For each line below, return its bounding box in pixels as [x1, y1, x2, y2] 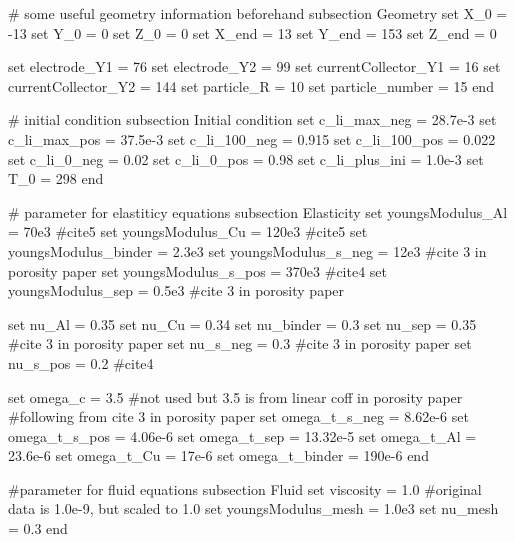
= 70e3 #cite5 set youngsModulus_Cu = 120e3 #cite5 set [8, 221, 368, 242]
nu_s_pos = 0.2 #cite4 [8, 352, 154, 373]
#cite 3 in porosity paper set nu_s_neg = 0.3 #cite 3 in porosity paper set [8, 333, 472, 354]
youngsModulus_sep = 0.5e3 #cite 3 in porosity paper [8, 280, 345, 301]
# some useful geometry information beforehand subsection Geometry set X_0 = [8, 3, 508, 23]
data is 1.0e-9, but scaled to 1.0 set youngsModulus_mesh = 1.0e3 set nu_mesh [8, 498, 499, 519]
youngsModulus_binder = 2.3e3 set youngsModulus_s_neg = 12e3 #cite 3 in [8, 240, 487, 261]
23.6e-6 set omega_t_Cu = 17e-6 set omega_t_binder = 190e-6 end [8, 445, 429, 466]
